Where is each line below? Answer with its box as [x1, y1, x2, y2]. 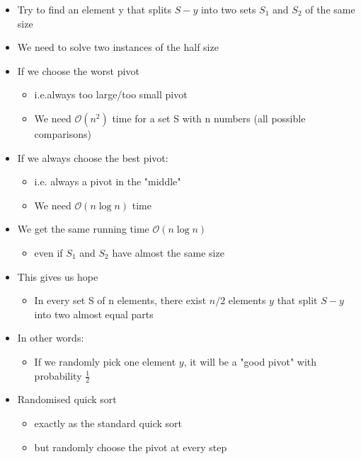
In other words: [17, 330, 84, 345]
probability [34, 368, 82, 383]
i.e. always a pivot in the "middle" [34, 174, 181, 189]
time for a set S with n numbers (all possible [112, 110, 306, 125]
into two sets [200, 2, 256, 16]
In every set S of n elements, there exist [34, 293, 207, 308]
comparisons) [34, 126, 91, 141]
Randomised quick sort [17, 392, 117, 407]
